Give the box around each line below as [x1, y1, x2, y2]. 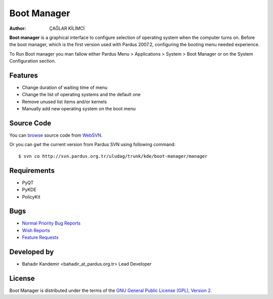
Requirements [9, 166, 55, 175]
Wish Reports [22, 227, 51, 233]
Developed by [9, 248, 54, 257]
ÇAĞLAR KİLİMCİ [49, 25, 85, 31]
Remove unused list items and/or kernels [22, 99, 107, 105]
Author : [9, 25, 26, 31]
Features [9, 71, 38, 79]
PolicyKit [22, 194, 40, 200]
